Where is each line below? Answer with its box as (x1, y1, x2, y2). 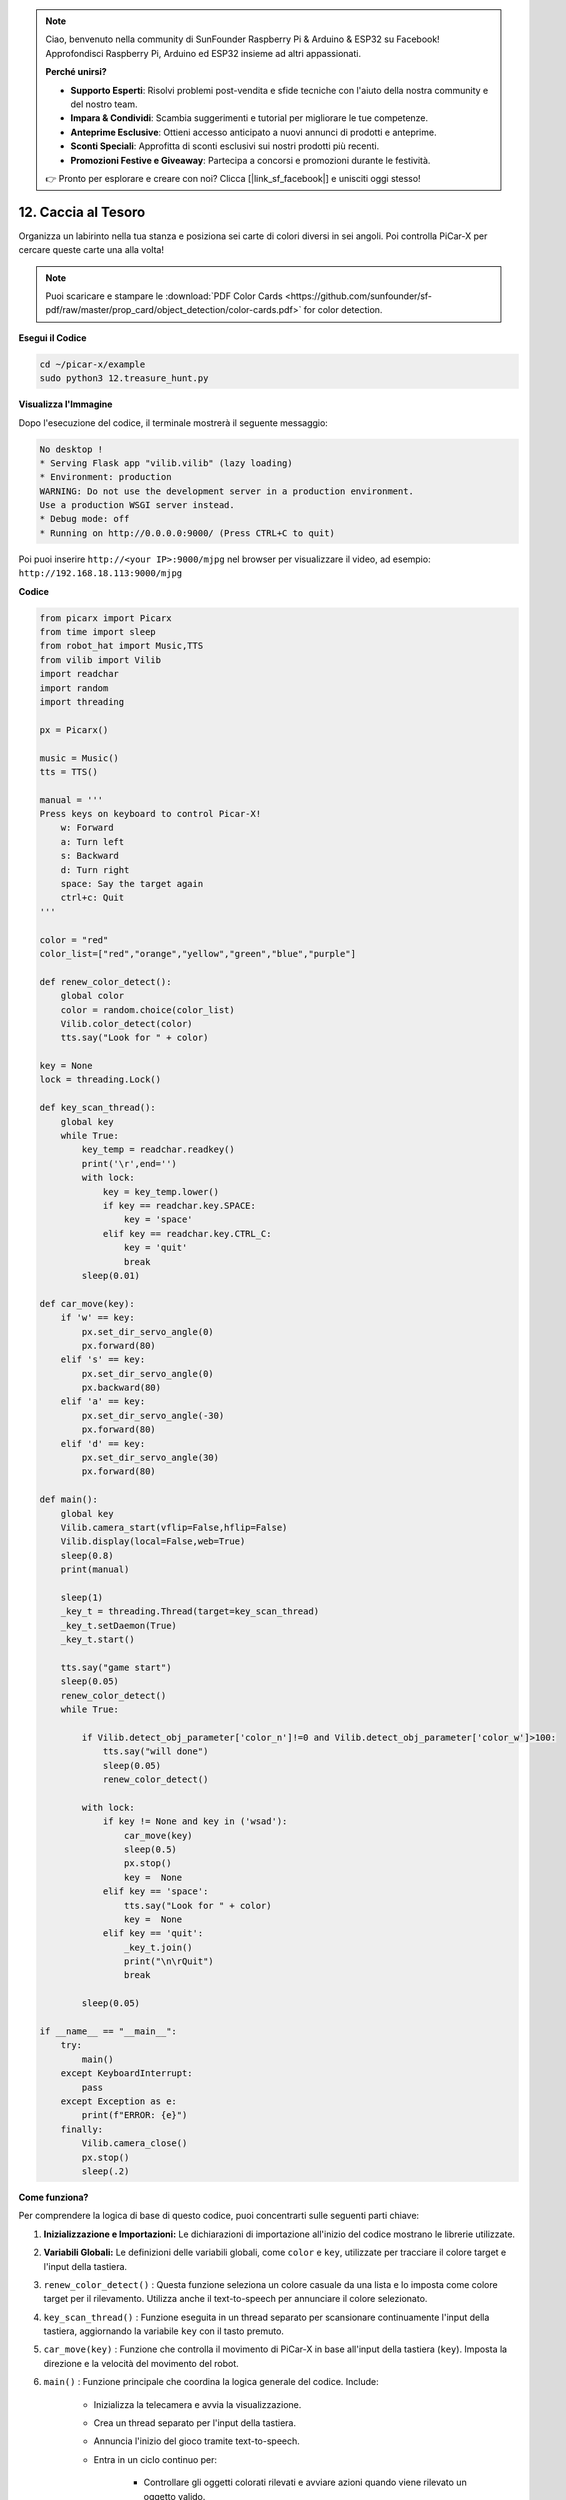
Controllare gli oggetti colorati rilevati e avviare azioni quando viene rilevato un (143, 2476, 467, 2489)
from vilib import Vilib (39, 654, 162, 665)
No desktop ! (39, 443, 104, 455)
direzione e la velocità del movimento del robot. (43, 2357, 239, 2369)
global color (60, 990, 125, 1002)
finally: (60, 2123, 104, 2135)
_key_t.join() (123, 1941, 194, 1953)
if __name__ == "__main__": (39, 2026, 177, 2037)
